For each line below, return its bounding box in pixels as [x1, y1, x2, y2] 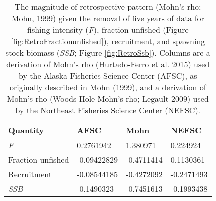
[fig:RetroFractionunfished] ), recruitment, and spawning [11, 35, 205, 47]
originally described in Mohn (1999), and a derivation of [9, 81, 206, 93]
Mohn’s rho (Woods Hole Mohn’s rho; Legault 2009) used [7, 93, 209, 104]
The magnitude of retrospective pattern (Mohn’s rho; [15, 1, 201, 12]
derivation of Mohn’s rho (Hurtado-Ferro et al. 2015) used [6, 58, 210, 70]
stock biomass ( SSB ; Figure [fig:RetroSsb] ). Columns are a [5, 47, 210, 58]
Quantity [8, 124, 44, 136]
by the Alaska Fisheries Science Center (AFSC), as [19, 70, 197, 81]
